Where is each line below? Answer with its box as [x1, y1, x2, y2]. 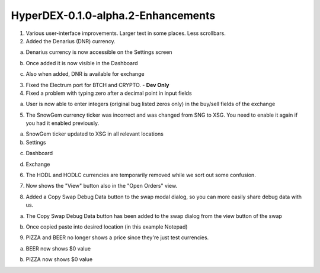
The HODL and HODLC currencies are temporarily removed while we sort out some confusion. [25, 172, 256, 179]
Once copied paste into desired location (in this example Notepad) [25, 223, 188, 230]
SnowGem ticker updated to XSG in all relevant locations [25, 130, 164, 137]
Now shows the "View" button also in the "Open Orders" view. [25, 182, 178, 190]
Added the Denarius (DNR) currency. [25, 37, 116, 44]
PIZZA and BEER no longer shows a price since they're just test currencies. [25, 234, 209, 241]
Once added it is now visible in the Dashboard [25, 59, 139, 66]
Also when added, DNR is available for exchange [25, 70, 145, 78]
